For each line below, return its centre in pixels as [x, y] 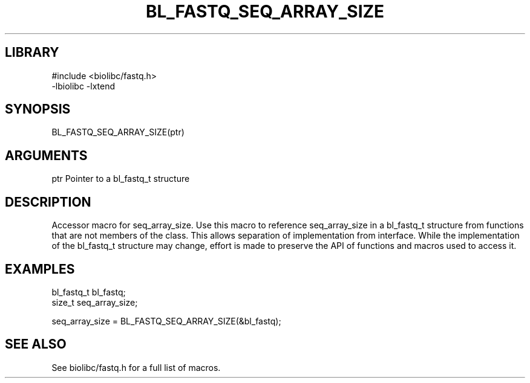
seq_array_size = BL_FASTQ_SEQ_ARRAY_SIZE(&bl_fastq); [166, 321]
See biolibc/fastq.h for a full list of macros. [136, 367]
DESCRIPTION [48, 202]
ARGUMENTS [46, 155]
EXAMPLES [40, 269]
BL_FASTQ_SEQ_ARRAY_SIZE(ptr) [118, 132]
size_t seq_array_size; [95, 302]
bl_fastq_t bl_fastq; [89, 292]
